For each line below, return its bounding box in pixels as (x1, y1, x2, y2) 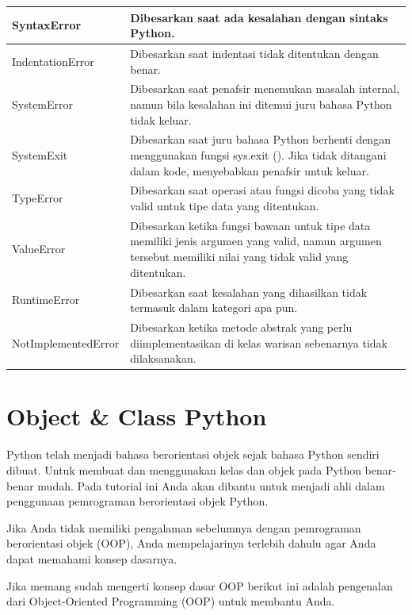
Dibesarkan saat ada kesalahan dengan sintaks (130, 9, 388, 25)
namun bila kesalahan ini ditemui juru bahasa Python (130, 95, 392, 112)
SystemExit (12, 147, 68, 163)
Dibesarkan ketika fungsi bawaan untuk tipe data (130, 217, 371, 233)
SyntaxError (12, 17, 82, 33)
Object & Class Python (6, 400, 267, 432)
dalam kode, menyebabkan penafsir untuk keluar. (130, 162, 369, 179)
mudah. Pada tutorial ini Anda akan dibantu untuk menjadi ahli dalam (37, 477, 385, 494)
